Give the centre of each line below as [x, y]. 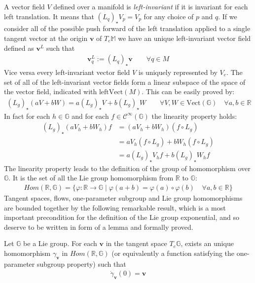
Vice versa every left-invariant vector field [67, 72]
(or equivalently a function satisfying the [173, 253]
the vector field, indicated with [51, 91]
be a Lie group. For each [60, 243]
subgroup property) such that [81, 264]
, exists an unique [207, 243]
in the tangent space [136, 243]
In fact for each [27, 116]
